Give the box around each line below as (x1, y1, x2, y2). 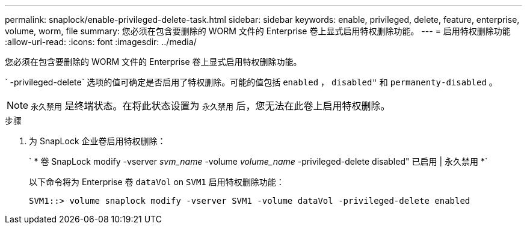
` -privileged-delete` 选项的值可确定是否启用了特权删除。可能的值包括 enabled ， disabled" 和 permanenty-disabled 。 (5, 77, 498, 87)
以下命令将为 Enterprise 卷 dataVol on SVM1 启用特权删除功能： (29, 177, 285, 187)
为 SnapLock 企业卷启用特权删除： (29, 136, 166, 146)
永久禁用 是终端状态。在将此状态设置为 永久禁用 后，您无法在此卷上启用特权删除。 (31, 100, 390, 112)
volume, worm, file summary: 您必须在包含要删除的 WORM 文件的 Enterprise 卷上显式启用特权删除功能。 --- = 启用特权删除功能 (5, 26, 511, 36)
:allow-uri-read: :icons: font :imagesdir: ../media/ (5, 37, 197, 47)
